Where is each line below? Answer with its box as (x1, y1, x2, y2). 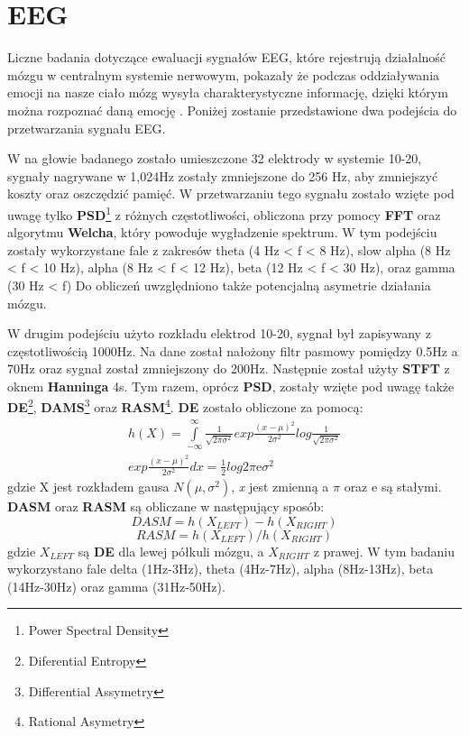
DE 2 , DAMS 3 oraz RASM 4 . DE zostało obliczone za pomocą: (7, 395, 363, 417)
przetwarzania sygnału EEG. (7, 118, 166, 137)
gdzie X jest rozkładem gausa (7, 476, 170, 495)
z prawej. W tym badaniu (313, 541, 455, 560)
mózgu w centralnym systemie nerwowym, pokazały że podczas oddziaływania (7, 65, 440, 84)
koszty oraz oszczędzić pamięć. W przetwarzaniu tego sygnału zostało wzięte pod (7, 184, 455, 203)
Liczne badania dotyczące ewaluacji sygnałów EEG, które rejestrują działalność (7, 48, 446, 67)
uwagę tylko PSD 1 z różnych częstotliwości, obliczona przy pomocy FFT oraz (7, 202, 441, 224)
